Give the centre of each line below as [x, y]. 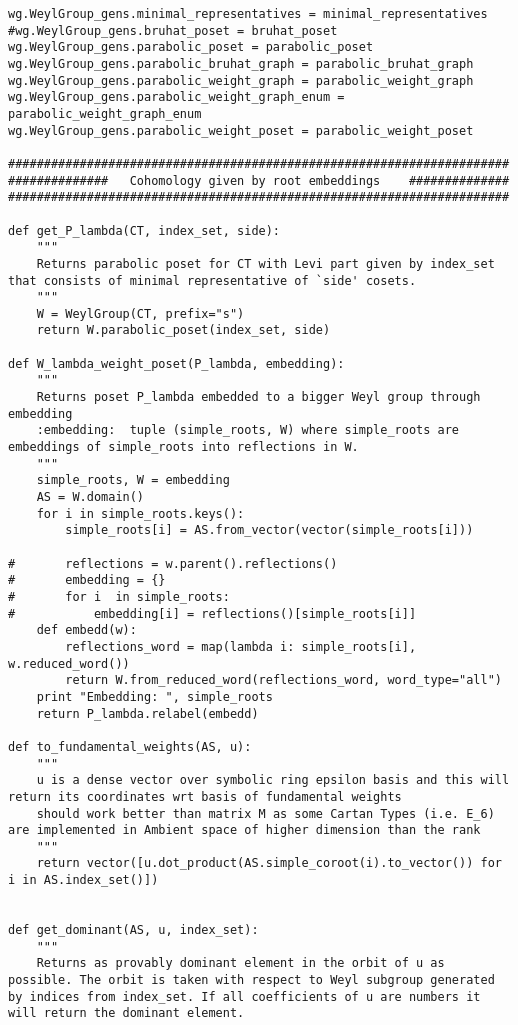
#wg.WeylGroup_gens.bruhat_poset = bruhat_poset [173, 30]
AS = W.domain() [90, 497]
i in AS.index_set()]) [83, 880]
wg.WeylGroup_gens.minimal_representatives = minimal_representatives [248, 14]
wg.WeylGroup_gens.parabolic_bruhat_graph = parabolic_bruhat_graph [241, 63]
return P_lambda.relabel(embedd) [147, 713]
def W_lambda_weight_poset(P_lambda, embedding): [176, 363]
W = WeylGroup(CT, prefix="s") [140, 313]
